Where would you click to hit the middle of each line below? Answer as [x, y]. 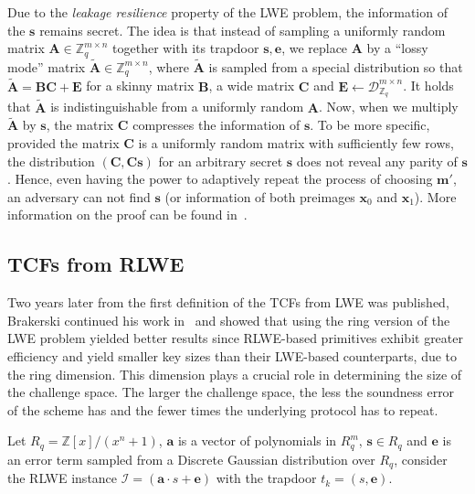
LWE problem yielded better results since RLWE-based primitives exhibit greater [235, 338]
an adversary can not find [79, 196]
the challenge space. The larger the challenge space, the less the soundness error [231, 392]
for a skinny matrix [140, 86]
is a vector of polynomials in [257, 440]
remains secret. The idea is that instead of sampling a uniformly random [243, 30]
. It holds [428, 86]
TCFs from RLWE [96, 264]
